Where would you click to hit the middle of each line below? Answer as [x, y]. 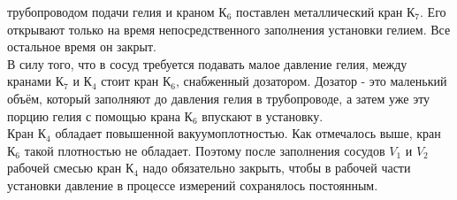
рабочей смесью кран [65, 168]
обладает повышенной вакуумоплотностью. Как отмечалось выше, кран [248, 133]
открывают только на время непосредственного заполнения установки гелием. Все [229, 29]
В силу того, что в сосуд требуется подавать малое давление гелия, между [207, 63]
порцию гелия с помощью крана [94, 115]
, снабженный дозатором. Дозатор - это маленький [311, 81]
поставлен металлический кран [320, 12]
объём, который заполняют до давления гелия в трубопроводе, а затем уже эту [219, 98]
